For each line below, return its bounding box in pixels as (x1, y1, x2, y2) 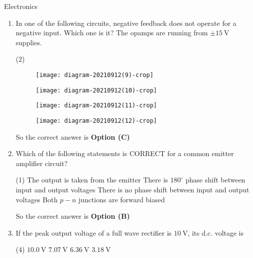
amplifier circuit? (15, 158, 68, 168)
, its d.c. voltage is (187, 227, 244, 238)
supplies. (15, 37, 42, 47)
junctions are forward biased (78, 194, 165, 204)
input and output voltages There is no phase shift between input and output (15, 184, 250, 194)
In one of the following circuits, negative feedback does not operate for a (15, 17, 237, 28)
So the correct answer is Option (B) (15, 211, 130, 221)
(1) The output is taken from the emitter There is (15, 174, 168, 185)
